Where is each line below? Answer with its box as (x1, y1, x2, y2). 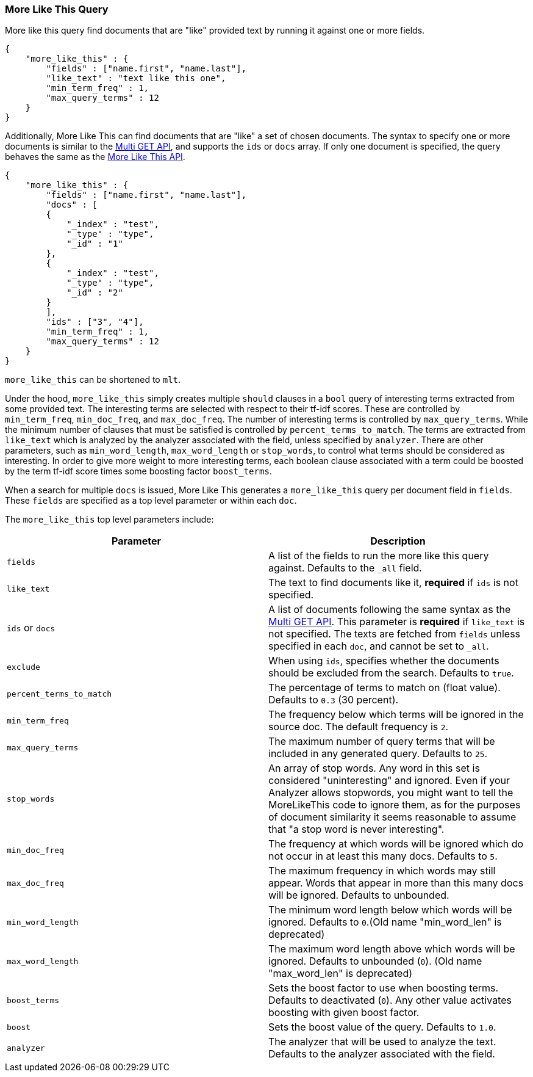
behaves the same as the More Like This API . (5, 151, 185, 162)
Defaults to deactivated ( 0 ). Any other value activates (268, 994, 512, 1007)
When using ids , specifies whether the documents (268, 655, 499, 667)
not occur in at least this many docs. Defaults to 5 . (268, 850, 498, 863)
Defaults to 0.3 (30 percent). (268, 694, 399, 706)
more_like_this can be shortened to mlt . (5, 374, 181, 385)
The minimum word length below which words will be (268, 904, 512, 916)
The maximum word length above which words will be (268, 943, 515, 956)
